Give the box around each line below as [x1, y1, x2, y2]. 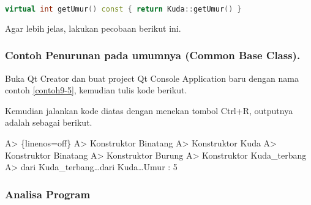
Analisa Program [5, 186, 91, 201]
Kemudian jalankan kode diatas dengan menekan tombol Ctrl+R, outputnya [5, 104, 293, 117]
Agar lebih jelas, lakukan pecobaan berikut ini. [5, 21, 181, 34]
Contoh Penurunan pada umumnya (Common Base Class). [5, 48, 301, 63]
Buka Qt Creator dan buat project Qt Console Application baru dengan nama [5, 71, 299, 84]
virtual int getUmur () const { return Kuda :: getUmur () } [5, 5, 242, 13]
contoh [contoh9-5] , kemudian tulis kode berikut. [5, 84, 187, 96]
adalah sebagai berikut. [5, 116, 92, 129]
